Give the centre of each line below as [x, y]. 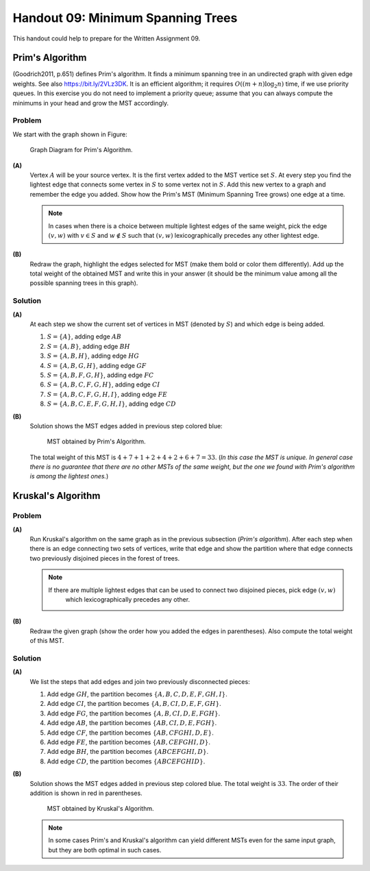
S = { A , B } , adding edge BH [88, 346]
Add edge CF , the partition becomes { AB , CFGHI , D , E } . [130, 733]
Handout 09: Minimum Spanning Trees [125, 18]
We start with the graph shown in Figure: [70, 134]
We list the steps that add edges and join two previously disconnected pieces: [140, 681]
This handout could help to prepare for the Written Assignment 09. [107, 38]
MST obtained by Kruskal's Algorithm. [100, 809]
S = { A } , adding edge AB [84, 336]
